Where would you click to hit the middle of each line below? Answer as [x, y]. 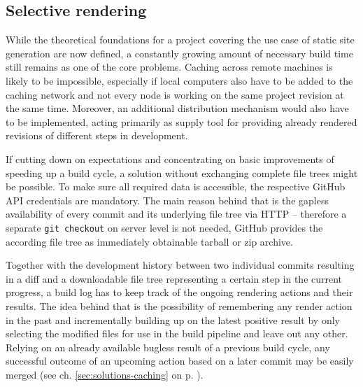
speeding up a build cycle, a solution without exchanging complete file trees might [182, 173]
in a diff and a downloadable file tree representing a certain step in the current [174, 278]
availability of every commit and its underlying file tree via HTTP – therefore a [176, 214]
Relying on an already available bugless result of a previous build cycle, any [168, 347]
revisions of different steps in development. [97, 135]
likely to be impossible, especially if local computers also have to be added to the [179, 80]
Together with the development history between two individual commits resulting [180, 265]
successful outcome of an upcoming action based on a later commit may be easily [180, 361]
